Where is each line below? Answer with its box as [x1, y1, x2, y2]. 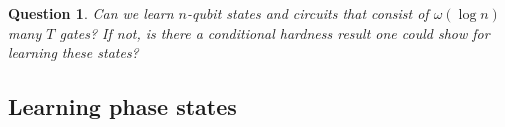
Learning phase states [8, 91, 237, 122]
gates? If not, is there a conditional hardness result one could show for [59, 22, 490, 43]
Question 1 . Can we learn [8, 3, 174, 23]
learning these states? [8, 42, 139, 63]
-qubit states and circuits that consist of [186, 3, 429, 23]
